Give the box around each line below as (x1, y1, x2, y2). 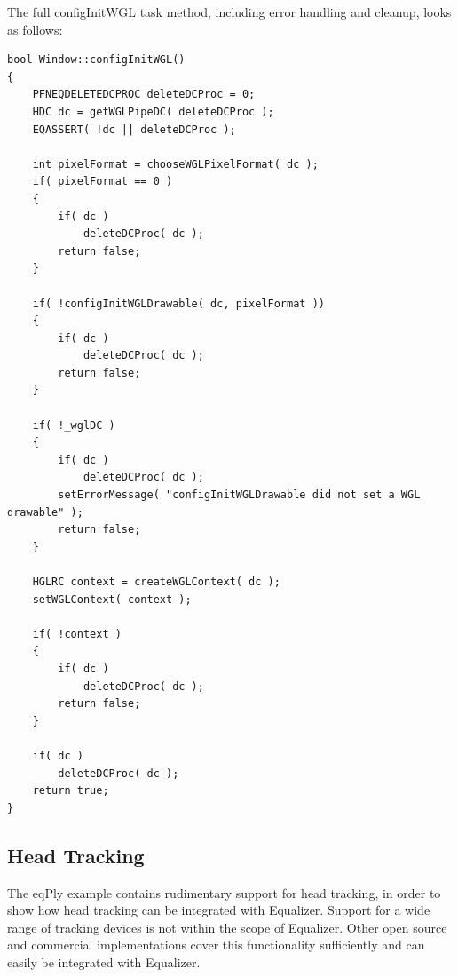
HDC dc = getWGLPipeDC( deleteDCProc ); (32, 105, 274, 118)
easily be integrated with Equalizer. (7, 952, 201, 971)
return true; (32, 784, 109, 798)
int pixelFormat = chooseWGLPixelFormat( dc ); (32, 157, 319, 171)
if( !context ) (32, 627, 122, 640)
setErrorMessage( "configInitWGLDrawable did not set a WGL (58, 488, 421, 502)
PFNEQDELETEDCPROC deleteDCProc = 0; (32, 88, 256, 101)
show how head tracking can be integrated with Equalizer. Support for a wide (7, 901, 430, 919)
